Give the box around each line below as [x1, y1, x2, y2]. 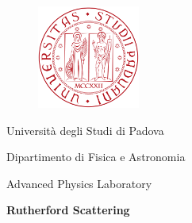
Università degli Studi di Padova [6, 121, 164, 138]
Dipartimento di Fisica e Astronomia [6, 148, 186, 165]
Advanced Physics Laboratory [6, 175, 152, 191]
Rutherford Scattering [6, 202, 130, 218]
